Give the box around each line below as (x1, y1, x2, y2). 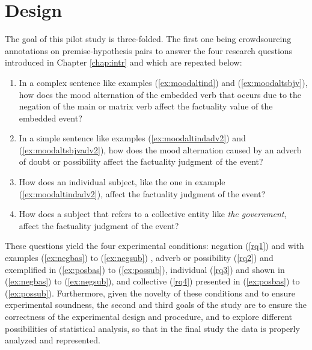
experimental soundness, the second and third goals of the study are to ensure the (5, 298, 307, 311)
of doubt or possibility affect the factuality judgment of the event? (19, 155, 263, 168)
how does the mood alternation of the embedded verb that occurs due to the (19, 88, 302, 100)
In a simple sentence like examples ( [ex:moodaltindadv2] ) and (19, 132, 246, 144)
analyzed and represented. (5, 334, 100, 346)
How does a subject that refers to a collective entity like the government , (19, 207, 287, 220)
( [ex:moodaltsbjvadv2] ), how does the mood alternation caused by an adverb (19, 143, 302, 156)
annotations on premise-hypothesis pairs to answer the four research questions (5, 44, 293, 57)
